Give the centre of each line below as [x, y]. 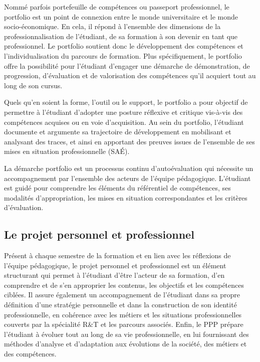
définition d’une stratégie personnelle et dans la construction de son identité [120, 305]
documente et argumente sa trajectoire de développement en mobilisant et [118, 132]
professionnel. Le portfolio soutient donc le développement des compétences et [124, 46]
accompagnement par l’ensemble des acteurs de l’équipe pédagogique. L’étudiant [127, 178]
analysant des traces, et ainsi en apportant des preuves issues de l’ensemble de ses [129, 141]
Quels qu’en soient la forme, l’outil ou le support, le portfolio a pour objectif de [126, 102]
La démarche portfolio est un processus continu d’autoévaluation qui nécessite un [129, 168]
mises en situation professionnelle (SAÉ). [67, 151]
